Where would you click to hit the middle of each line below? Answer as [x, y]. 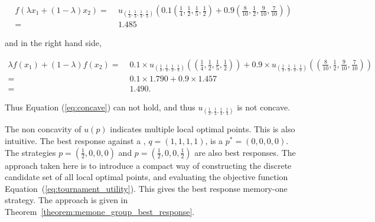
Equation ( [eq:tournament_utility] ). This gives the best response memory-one [146, 188]
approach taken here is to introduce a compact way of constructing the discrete [148, 165]
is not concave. [264, 107]
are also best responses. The [245, 152]
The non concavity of [43, 129]
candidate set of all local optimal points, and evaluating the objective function [146, 177]
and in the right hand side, [53, 43]
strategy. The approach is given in [66, 200]
